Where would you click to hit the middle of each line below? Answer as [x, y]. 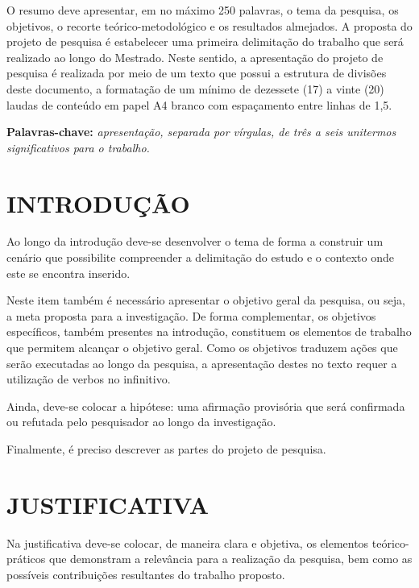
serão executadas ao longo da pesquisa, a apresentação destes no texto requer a [202, 363]
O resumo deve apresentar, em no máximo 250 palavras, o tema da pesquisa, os [203, 10]
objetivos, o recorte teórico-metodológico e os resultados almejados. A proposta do [209, 25]
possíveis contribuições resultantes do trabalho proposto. [146, 574]
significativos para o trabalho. [78, 147]
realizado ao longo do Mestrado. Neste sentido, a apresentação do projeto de [195, 57]
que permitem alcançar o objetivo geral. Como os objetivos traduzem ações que [202, 348]
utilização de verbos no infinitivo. [89, 379]
